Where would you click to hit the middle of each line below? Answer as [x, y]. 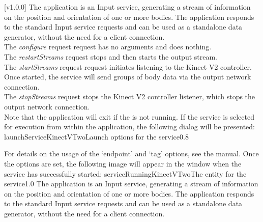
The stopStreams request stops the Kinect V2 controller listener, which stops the [130, 96]
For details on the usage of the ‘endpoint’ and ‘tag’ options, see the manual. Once [131, 154]
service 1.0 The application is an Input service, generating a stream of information [131, 184]
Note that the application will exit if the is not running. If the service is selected [129, 116]
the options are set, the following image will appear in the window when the [123, 163]
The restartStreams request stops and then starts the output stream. [111, 56]
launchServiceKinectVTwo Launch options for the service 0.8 [96, 136]
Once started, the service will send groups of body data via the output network [128, 77]
